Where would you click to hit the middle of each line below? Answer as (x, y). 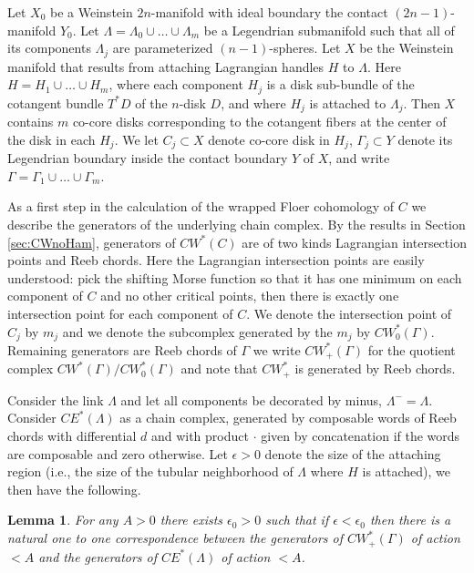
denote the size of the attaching (353, 453)
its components (49, 48)
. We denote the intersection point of (349, 313)
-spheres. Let (305, 48)
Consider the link (56, 399)
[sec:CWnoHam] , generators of (92, 242)
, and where (253, 102)
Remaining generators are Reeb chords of (122, 349)
